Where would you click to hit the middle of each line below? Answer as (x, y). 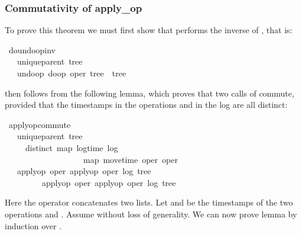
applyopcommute (40, 124)
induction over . (33, 225)
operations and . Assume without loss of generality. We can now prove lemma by (151, 214)
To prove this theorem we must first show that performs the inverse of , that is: (149, 30)
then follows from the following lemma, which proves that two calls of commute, (150, 93)
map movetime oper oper (130, 159)
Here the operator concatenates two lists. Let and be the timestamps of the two (149, 202)
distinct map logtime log (72, 147)
